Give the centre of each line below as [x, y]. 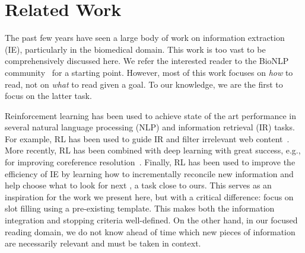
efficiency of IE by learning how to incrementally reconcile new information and [149, 173]
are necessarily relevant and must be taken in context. [103, 243]
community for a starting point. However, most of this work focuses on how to [149, 72]
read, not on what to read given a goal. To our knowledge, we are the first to [144, 84]
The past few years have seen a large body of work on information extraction [145, 38]
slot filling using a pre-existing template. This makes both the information [140, 208]
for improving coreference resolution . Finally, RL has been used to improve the [150, 162]
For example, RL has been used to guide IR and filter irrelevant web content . [147, 138]
